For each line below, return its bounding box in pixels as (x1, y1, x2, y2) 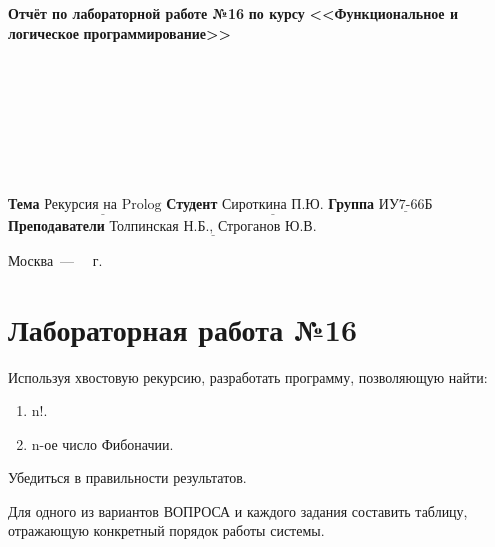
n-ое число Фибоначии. (31, 433, 174, 454)
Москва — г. (8, 249, 103, 270)
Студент (166, 193, 218, 214)
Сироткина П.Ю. (221, 198, 324, 213)
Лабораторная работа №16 (8, 308, 358, 349)
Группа (328, 193, 375, 214)
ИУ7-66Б (378, 198, 433, 213)
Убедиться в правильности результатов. (8, 467, 247, 488)
